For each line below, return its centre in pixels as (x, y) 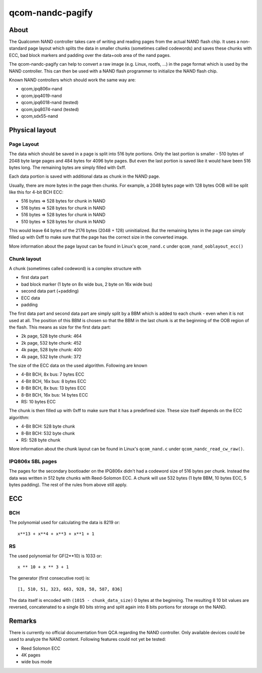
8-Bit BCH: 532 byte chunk (48, 433)
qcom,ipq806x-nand (42, 89)
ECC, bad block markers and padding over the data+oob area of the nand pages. (90, 55)
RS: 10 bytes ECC (38, 401)
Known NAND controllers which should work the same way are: (72, 80)
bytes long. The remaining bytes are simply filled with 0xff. (67, 167)
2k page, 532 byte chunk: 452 (51, 343)
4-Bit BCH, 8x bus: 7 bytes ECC (53, 374)
